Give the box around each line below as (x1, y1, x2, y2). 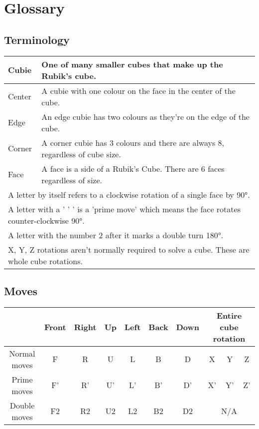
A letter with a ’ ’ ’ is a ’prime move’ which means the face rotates (8, 203, 241, 215)
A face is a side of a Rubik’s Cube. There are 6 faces (41, 162, 225, 174)
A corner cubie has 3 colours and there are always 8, (41, 136, 225, 148)
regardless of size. (41, 174, 103, 186)
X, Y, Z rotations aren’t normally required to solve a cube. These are (8, 243, 250, 255)
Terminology (4, 31, 70, 47)
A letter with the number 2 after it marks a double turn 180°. (8, 229, 224, 241)
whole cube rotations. (8, 255, 83, 267)
